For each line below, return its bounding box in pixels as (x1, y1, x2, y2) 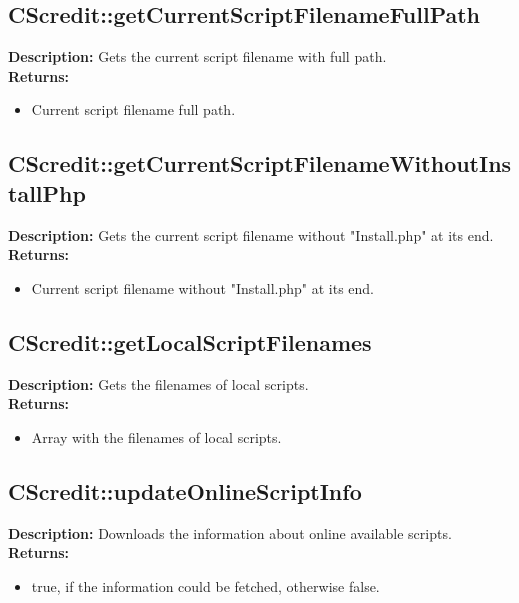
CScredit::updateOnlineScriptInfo (8, 475, 362, 506)
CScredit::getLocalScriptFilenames (8, 326, 372, 357)
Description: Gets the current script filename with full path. (8, 46, 387, 67)
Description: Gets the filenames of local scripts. (8, 373, 309, 394)
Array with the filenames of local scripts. (31, 426, 282, 447)
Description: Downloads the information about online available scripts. (8, 522, 452, 543)
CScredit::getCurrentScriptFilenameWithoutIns (8, 148, 512, 179)
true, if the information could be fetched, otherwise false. (31, 575, 380, 596)
